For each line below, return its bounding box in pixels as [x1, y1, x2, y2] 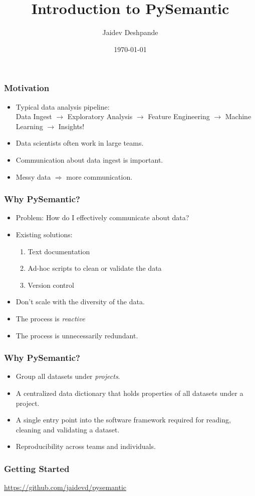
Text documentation [28, 246, 90, 256]
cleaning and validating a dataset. [16, 424, 120, 434]
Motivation [4, 82, 50, 94]
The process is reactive [16, 313, 85, 323]
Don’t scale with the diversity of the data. [16, 296, 145, 307]
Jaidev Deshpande [102, 27, 158, 38]
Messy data [16, 171, 51, 182]
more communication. [66, 171, 133, 182]
